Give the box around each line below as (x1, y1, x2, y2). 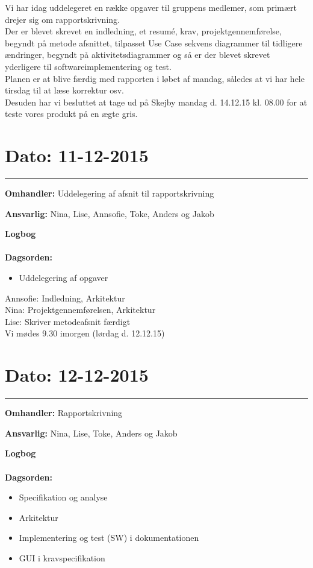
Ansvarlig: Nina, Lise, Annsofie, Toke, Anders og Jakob (5, 207, 214, 219)
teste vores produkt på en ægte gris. (5, 107, 138, 120)
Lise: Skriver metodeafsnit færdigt (5, 315, 131, 327)
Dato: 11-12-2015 (5, 143, 149, 168)
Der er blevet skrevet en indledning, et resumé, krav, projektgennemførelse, (5, 25, 282, 37)
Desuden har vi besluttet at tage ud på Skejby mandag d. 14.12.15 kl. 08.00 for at (5, 95, 308, 108)
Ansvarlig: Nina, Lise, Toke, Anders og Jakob (5, 426, 178, 439)
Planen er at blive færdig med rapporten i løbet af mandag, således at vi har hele (5, 72, 305, 84)
